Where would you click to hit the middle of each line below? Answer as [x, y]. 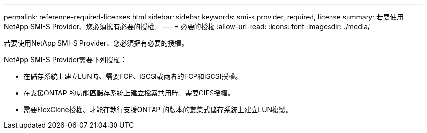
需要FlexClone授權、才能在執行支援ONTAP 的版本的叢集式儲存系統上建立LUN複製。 [158, 109]
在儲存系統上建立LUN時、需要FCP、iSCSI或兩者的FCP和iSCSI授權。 [133, 76]
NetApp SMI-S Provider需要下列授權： [66, 60]
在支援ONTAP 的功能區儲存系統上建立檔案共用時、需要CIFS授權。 [129, 93]
